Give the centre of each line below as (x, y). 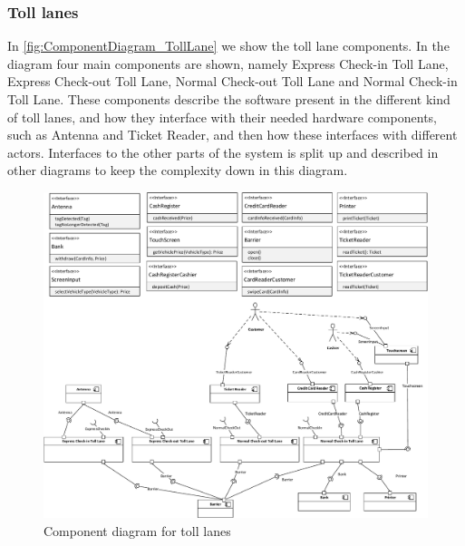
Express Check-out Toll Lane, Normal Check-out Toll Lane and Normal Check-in (232, 81)
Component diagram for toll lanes (137, 530)
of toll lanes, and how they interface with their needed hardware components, (222, 117)
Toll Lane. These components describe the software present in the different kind (229, 99)
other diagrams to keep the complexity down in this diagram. (178, 170)
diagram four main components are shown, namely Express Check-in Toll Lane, (228, 63)
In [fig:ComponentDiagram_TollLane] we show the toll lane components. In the (228, 46)
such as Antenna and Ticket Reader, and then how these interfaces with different (232, 135)
